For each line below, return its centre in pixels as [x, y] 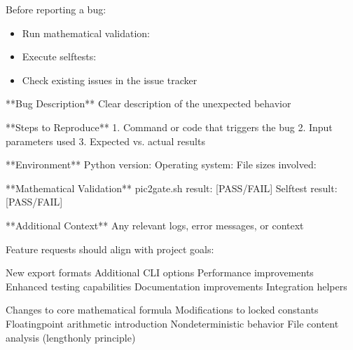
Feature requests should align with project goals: [110, 249]
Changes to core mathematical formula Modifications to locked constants [162, 310]
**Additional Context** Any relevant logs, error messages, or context [155, 225]
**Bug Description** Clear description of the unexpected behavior [148, 103]
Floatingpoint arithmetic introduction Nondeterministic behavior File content [172, 323]
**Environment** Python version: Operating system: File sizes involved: [161, 164]
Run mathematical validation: [86, 33]
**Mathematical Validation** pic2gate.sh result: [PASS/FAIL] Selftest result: [172, 188]
